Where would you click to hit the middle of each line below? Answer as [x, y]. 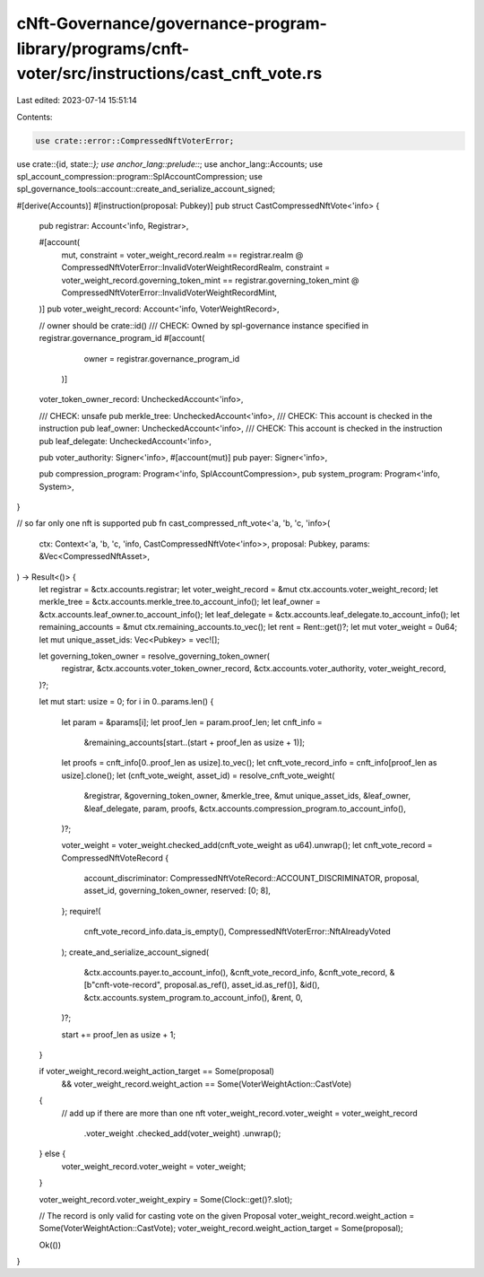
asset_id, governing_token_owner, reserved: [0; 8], [177, 891]
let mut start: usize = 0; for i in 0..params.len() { [126, 702]
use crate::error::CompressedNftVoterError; [135, 140]
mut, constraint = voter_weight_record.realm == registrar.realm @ [182, 255]
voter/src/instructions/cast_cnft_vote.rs [169, 74]
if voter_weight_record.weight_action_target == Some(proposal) [157, 1071]
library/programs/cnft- [103, 48]
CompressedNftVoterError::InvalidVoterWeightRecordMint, [169, 293]
